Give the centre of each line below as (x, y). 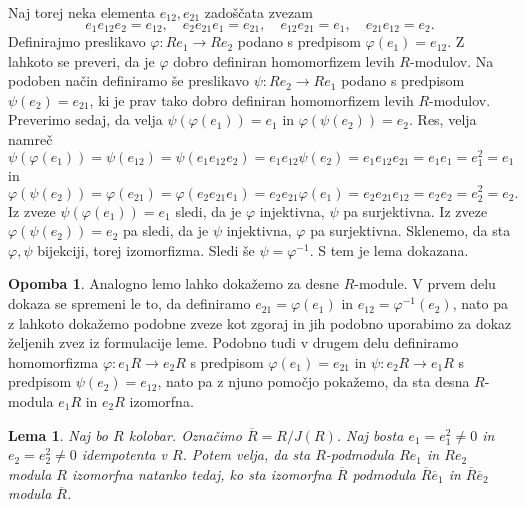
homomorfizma (53, 361)
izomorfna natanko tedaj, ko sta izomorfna (201, 473)
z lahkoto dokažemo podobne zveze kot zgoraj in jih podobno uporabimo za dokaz (260, 322)
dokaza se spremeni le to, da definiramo (129, 303)
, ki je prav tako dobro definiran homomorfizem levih (251, 99)
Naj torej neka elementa (82, 12)
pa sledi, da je (165, 230)
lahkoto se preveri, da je (81, 60)
